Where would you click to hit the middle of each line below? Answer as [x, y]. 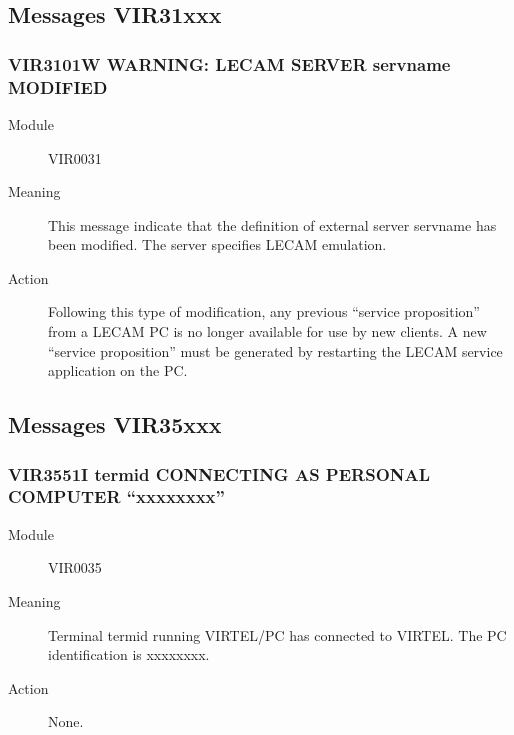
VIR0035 [75, 567]
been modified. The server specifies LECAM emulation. [217, 244]
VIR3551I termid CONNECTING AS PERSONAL [219, 473]
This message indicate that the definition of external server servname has [272, 224]
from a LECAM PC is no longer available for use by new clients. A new [267, 331]
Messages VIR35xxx [115, 424]
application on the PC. [118, 370]
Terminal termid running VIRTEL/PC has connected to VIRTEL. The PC [277, 634]
